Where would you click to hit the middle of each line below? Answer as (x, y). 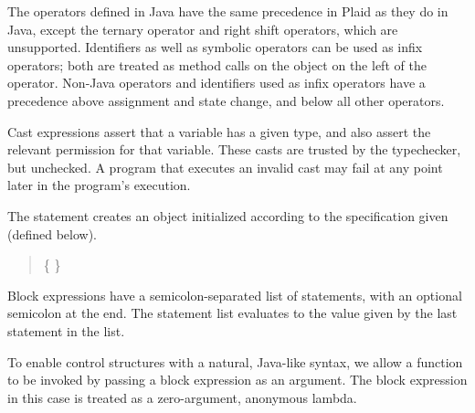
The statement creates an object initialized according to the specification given (228, 215)
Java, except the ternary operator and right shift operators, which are (203, 29)
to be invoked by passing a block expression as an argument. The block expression (237, 380)
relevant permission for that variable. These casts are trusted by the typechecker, (234, 149)
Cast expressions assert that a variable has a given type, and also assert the (219, 131)
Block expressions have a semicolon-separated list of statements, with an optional (235, 295)
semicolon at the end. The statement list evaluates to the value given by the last (232, 313)
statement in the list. (66, 330)
